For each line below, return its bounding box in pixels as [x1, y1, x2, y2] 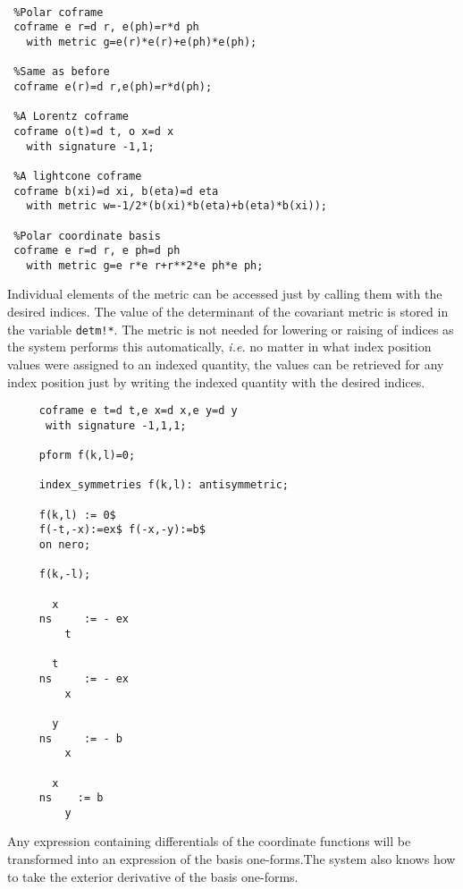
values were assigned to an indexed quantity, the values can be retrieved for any [7, 354, 444, 373]
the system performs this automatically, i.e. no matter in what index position [7, 337, 432, 356]
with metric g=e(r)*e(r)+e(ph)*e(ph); [26, 35, 257, 48]
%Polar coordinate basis [13, 229, 161, 242]
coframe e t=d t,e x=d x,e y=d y [38, 404, 238, 418]
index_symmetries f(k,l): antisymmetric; [38, 478, 289, 492]
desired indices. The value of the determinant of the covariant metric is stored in [7, 302, 449, 321]
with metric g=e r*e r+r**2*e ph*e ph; [26, 258, 264, 272]
